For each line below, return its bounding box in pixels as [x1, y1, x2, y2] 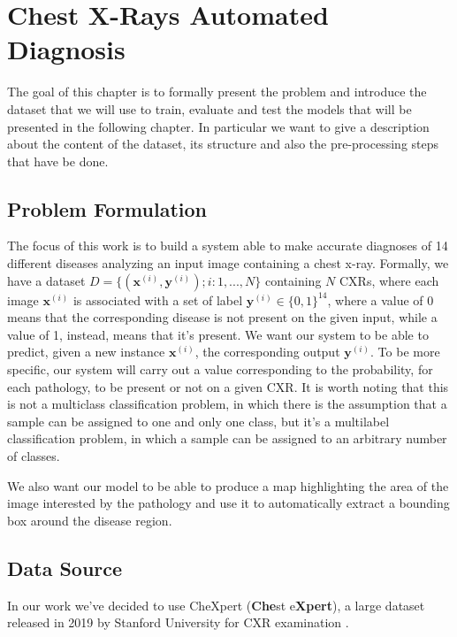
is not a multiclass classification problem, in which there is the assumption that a [7, 395, 447, 413]
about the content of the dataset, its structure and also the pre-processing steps [7, 134, 439, 153]
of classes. [7, 447, 60, 465]
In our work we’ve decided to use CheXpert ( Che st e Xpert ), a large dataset [7, 595, 425, 614]
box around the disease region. [7, 510, 172, 529]
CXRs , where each [339, 271, 439, 289]
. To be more [370, 342, 440, 361]
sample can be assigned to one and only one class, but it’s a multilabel [7, 411, 390, 430]
